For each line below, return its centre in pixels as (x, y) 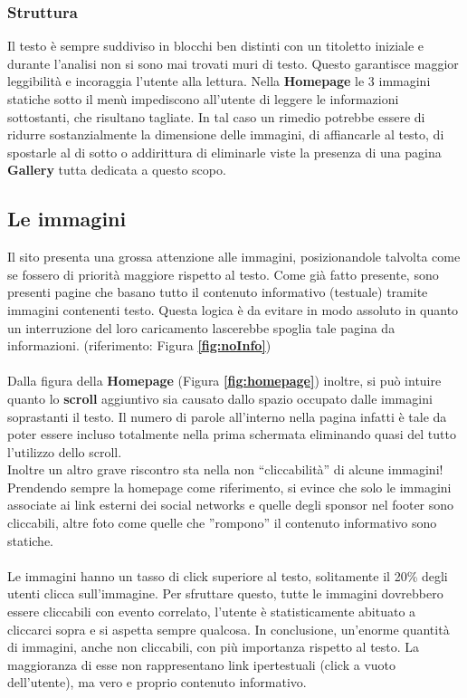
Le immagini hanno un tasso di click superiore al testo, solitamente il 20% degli (228, 575)
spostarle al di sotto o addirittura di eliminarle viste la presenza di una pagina (224, 152)
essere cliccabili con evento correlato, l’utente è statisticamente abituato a (212, 612)
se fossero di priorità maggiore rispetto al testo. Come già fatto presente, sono (223, 274)
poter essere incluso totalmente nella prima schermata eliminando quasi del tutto (232, 434)
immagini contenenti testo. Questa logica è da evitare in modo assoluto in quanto (233, 309)
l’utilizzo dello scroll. (65, 451)
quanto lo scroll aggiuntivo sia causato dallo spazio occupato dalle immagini (220, 398)
